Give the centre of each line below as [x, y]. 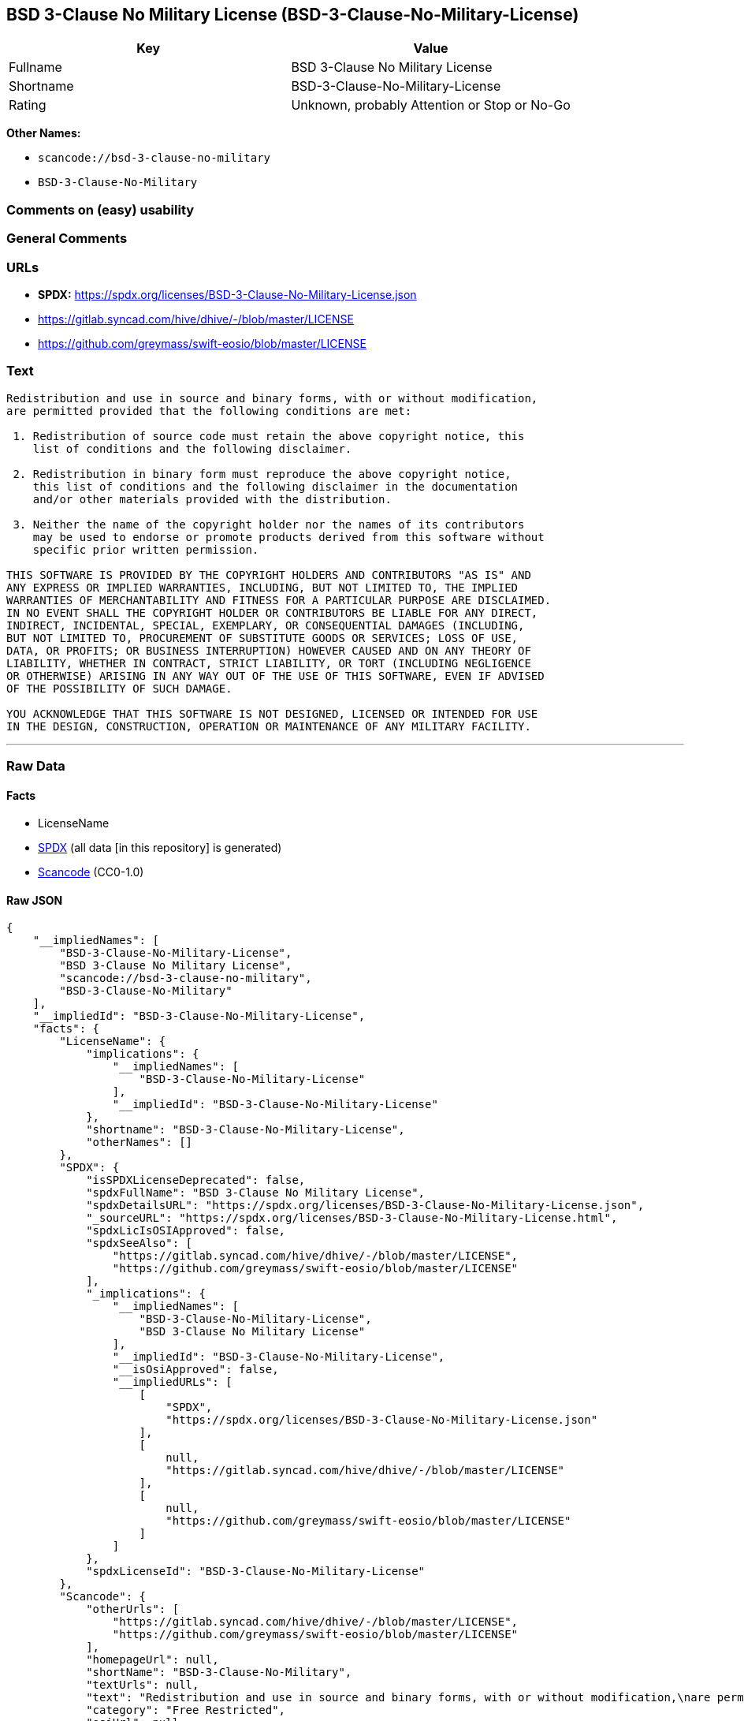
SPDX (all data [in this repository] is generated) [160, 848]
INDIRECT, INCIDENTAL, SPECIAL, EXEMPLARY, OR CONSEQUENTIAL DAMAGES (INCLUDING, [266, 625]
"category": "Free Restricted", [186, 1710]
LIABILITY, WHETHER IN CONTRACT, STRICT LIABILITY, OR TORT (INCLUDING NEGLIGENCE [269, 663]
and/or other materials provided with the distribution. [212, 499]
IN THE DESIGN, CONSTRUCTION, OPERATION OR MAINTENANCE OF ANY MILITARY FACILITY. [269, 726]
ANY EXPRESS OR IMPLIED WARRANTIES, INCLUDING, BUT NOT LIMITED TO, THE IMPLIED [262, 587]
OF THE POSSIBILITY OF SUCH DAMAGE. [119, 688]
